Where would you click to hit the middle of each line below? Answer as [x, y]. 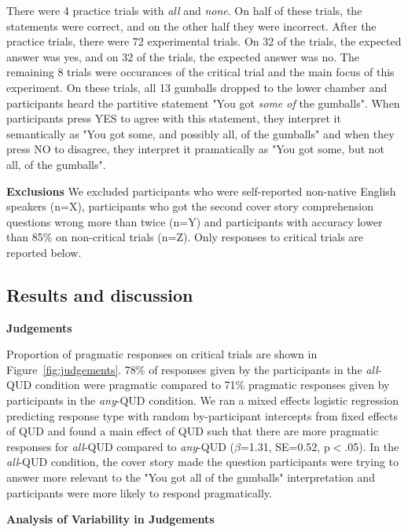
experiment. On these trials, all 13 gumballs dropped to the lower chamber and [197, 87]
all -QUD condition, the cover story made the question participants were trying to [203, 462]
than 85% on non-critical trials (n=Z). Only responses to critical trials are [185, 237]
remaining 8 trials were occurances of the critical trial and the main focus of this [200, 72]
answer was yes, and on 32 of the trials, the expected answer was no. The [183, 56]
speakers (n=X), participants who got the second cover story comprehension [190, 206]
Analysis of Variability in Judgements [110, 519]
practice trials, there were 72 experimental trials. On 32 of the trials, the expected [204, 41]
